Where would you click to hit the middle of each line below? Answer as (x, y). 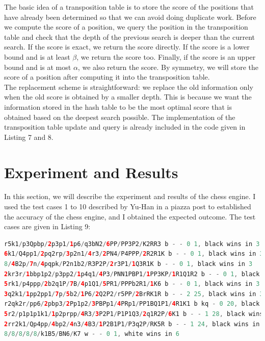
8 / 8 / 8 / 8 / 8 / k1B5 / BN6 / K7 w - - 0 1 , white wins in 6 (92, 334)
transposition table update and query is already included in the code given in (125, 127)
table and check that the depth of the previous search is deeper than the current (129, 36)
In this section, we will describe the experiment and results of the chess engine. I (130, 196)
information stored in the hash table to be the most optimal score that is (118, 106)
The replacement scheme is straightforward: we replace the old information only (129, 87)
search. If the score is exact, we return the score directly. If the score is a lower (127, 47)
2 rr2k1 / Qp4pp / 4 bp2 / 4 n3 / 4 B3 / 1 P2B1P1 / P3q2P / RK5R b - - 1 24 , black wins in (132, 324)
